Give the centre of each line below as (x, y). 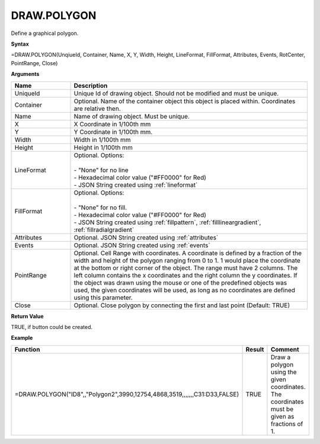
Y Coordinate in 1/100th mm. (113, 132)
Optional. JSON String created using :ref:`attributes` (146, 237)
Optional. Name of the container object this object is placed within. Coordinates (185, 101)
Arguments (25, 74)
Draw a (281, 357)
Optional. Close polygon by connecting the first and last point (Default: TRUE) (182, 305)
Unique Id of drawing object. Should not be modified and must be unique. (176, 93)
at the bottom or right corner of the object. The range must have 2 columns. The (186, 268)
